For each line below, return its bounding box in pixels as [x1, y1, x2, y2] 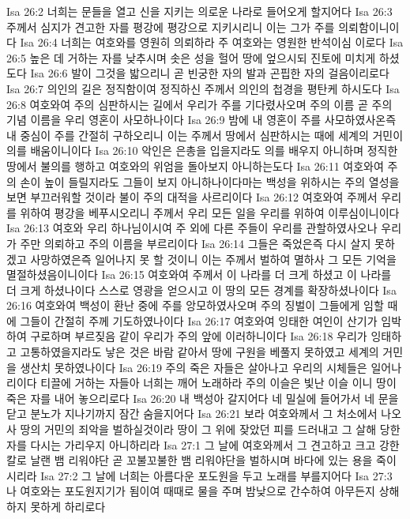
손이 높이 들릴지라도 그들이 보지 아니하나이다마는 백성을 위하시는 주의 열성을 [20, 173, 400, 190]
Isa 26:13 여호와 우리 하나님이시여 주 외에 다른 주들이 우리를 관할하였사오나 [6, 220, 378, 236]
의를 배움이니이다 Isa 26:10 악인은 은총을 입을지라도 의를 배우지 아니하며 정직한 [6, 142, 398, 159]
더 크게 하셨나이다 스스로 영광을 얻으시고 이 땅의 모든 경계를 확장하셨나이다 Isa [6, 281, 397, 298]
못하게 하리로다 [30, 498, 106, 514]
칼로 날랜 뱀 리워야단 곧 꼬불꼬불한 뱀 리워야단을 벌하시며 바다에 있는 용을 [6, 452, 373, 468]
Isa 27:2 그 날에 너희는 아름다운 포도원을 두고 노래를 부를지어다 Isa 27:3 [40, 467, 393, 483]
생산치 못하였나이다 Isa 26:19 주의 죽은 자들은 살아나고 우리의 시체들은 [20, 359, 367, 375]
